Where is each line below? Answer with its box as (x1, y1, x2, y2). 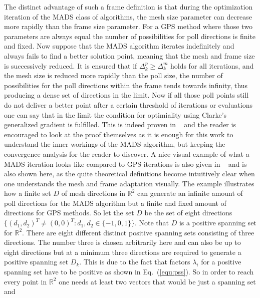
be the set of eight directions (144, 207, 232, 218)
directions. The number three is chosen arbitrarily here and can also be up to (4, 237, 241, 247)
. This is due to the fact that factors (79, 256, 190, 267)
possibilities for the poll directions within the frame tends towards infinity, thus (4, 80, 248, 90)
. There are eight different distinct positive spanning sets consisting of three (22, 227, 254, 237)
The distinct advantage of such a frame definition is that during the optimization (4, 2, 253, 12)
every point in (4, 276, 47, 286)
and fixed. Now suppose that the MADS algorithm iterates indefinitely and (4, 41, 234, 51)
